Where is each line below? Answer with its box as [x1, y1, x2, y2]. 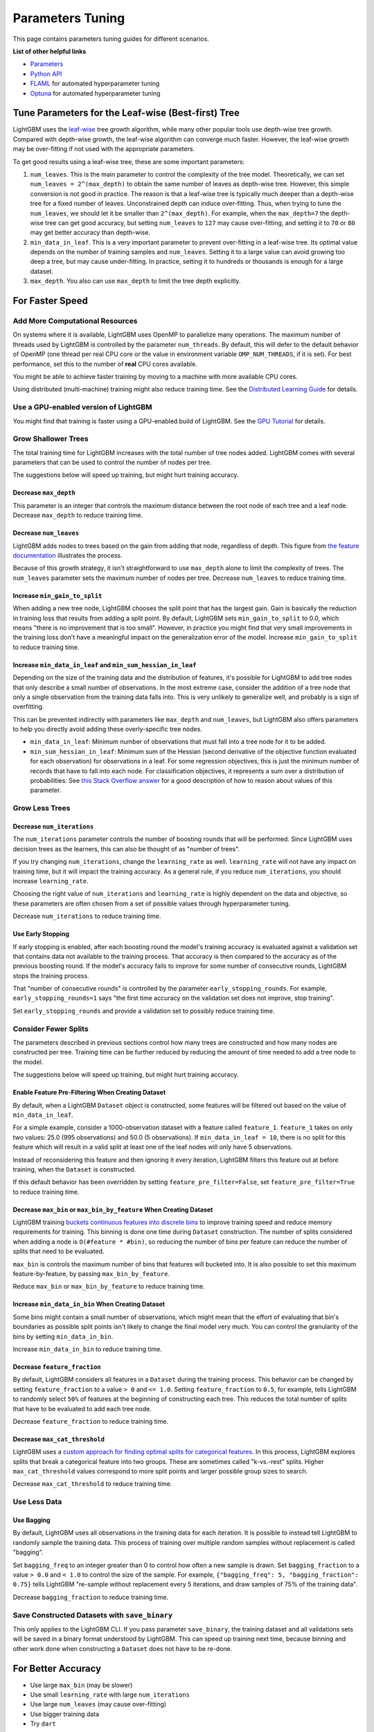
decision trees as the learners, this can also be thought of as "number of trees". [12, 845, 240, 853]
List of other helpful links [12, 47, 87, 55]
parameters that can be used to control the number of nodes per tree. [12, 458, 212, 467]
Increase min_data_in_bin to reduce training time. [12, 1345, 163, 1353]
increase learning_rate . [12, 876, 89, 885]
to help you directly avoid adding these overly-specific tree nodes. [12, 725, 202, 734]
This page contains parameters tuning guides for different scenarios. [12, 35, 209, 43]
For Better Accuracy [12, 1663, 102, 1674]
